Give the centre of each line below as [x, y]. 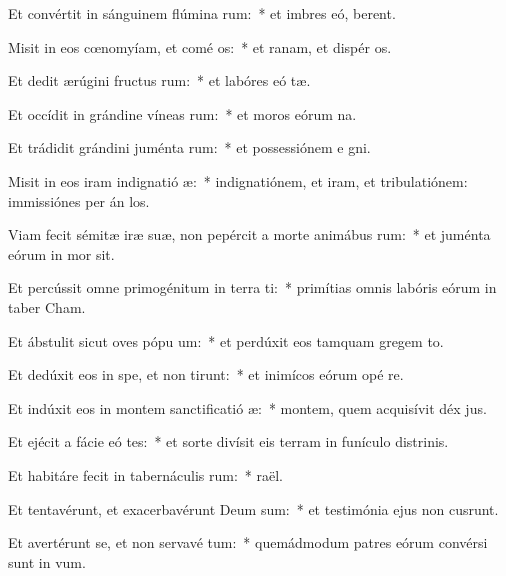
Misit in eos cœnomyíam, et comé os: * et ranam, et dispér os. [200, 46]
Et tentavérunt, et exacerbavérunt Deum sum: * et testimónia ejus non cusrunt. [253, 508]
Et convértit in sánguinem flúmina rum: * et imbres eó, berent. [202, 13]
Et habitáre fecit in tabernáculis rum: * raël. [146, 474]
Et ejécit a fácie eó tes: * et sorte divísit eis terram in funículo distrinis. [228, 441]
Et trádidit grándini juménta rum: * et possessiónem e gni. [189, 147]
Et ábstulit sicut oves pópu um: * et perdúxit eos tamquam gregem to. [226, 340]
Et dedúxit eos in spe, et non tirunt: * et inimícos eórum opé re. [206, 374]
